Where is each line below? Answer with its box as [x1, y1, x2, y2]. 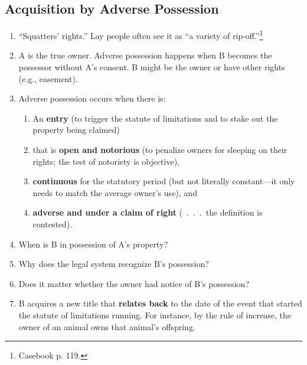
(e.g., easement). [18, 72, 78, 84]
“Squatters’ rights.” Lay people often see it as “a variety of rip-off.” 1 [18, 28, 263, 41]
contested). [32, 217, 73, 230]
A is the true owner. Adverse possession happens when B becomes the [18, 49, 272, 61]
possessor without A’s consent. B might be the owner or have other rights [18, 61, 285, 73]
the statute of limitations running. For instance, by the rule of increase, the [18, 308, 291, 321]
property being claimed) [32, 123, 120, 136]
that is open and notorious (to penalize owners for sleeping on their [32, 144, 288, 156]
